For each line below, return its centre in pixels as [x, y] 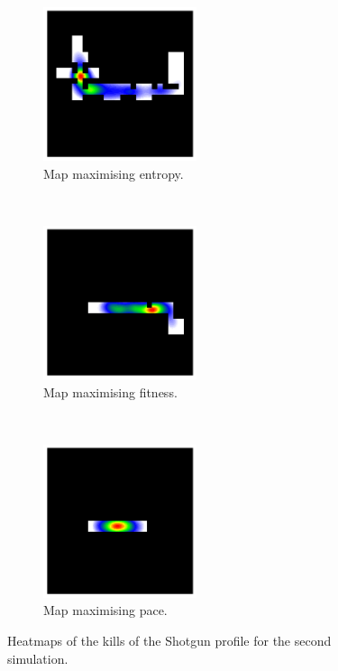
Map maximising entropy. [114, 173]
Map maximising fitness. [110, 391]
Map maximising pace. [105, 610]
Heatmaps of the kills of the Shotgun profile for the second [169, 640]
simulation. [38, 658]
